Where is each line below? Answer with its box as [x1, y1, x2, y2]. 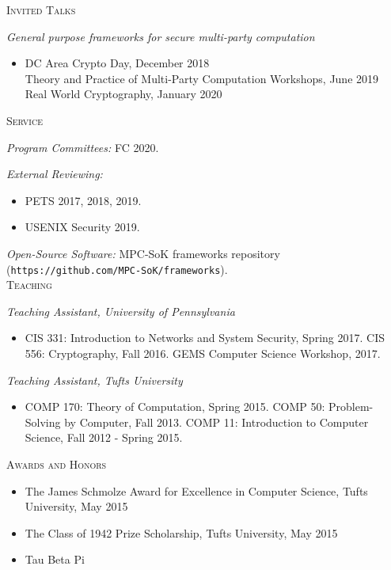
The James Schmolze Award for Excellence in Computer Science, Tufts [25, 482, 368, 499]
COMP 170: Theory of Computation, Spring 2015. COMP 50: [25, 398, 325, 415]
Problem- [328, 398, 374, 415]
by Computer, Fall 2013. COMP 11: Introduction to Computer [64, 413, 369, 430]
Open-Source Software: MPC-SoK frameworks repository [6, 245, 280, 261]
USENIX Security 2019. [25, 218, 140, 235]
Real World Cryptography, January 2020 [25, 85, 222, 102]
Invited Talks [6, 2, 76, 17]
